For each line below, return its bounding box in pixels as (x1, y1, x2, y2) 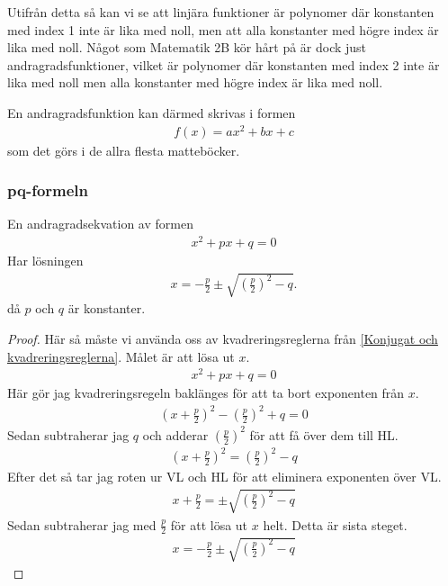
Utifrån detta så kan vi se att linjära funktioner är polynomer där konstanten (7, 3, 435, 21)
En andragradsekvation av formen (7, 214, 193, 233)
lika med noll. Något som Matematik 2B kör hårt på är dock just (7, 38, 367, 57)
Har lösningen (7, 251, 84, 270)
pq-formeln (7, 179, 89, 202)
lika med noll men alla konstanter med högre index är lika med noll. (7, 73, 383, 92)
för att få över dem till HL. (249, 425, 399, 444)
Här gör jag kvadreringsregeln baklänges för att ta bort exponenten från (7, 383, 405, 402)
